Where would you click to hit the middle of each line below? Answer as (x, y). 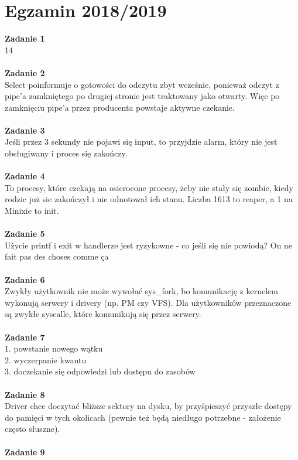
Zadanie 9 (25, 452)
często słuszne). (32, 429)
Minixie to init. (32, 211)
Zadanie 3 (25, 130)
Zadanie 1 (25, 38)
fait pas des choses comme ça (57, 256)
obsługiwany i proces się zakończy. (66, 153)
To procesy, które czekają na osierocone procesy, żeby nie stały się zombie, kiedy (149, 187)
